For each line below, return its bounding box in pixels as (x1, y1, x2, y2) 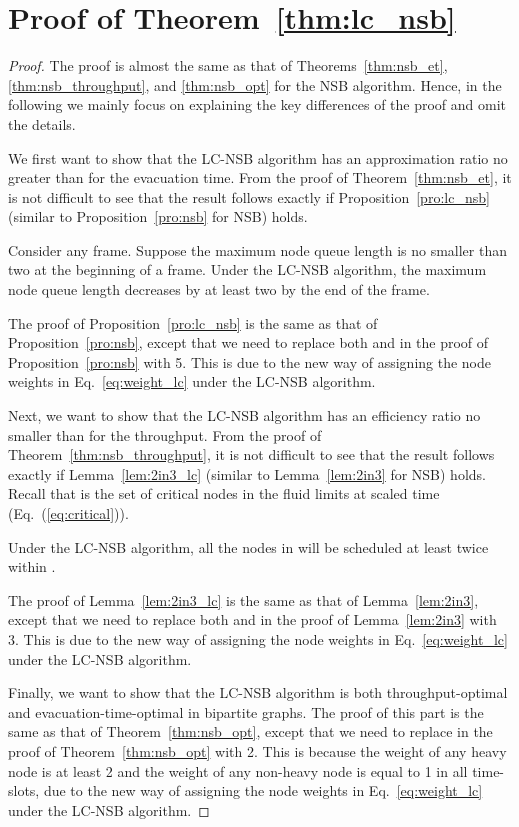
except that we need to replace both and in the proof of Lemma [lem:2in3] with (8, 609, 497, 630)
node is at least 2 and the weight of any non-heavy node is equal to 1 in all (8, 760, 468, 781)
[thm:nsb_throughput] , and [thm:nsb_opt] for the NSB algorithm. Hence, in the (8, 74, 502, 95)
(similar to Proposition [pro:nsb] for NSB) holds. (8, 206, 308, 227)
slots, (8, 780, 40, 801)
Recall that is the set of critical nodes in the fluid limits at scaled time (8, 483, 440, 504)
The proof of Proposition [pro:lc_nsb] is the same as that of (8, 312, 378, 333)
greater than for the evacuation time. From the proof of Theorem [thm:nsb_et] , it (8, 167, 512, 188)
